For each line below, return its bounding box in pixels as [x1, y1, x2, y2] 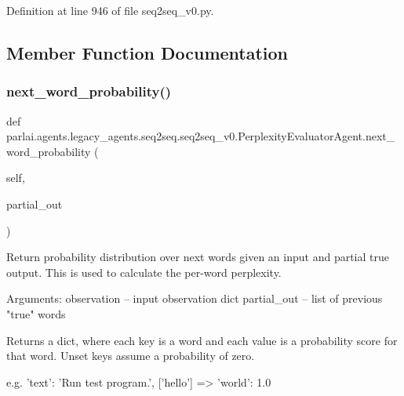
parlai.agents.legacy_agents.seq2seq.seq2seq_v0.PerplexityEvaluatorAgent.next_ [6, 128, 395, 144]
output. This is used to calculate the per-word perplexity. [6, 263, 282, 280]
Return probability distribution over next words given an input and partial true [6, 249, 389, 265]
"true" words [6, 305, 66, 322]
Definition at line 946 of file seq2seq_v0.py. [6, 2, 214, 18]
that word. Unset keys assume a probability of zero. [6, 347, 255, 364]
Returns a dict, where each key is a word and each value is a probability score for [6, 332, 398, 348]
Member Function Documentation [6, 40, 289, 64]
